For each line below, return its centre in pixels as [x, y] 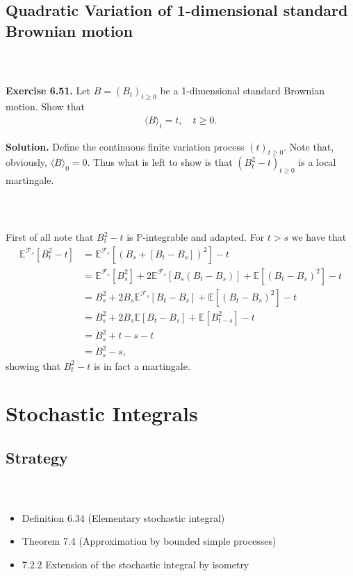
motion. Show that [45, 107]
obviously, [26, 162]
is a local [317, 162]
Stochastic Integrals [102, 413]
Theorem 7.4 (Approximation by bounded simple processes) [149, 541]
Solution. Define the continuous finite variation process [125, 146]
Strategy [37, 458]
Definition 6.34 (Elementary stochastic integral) [123, 517]
